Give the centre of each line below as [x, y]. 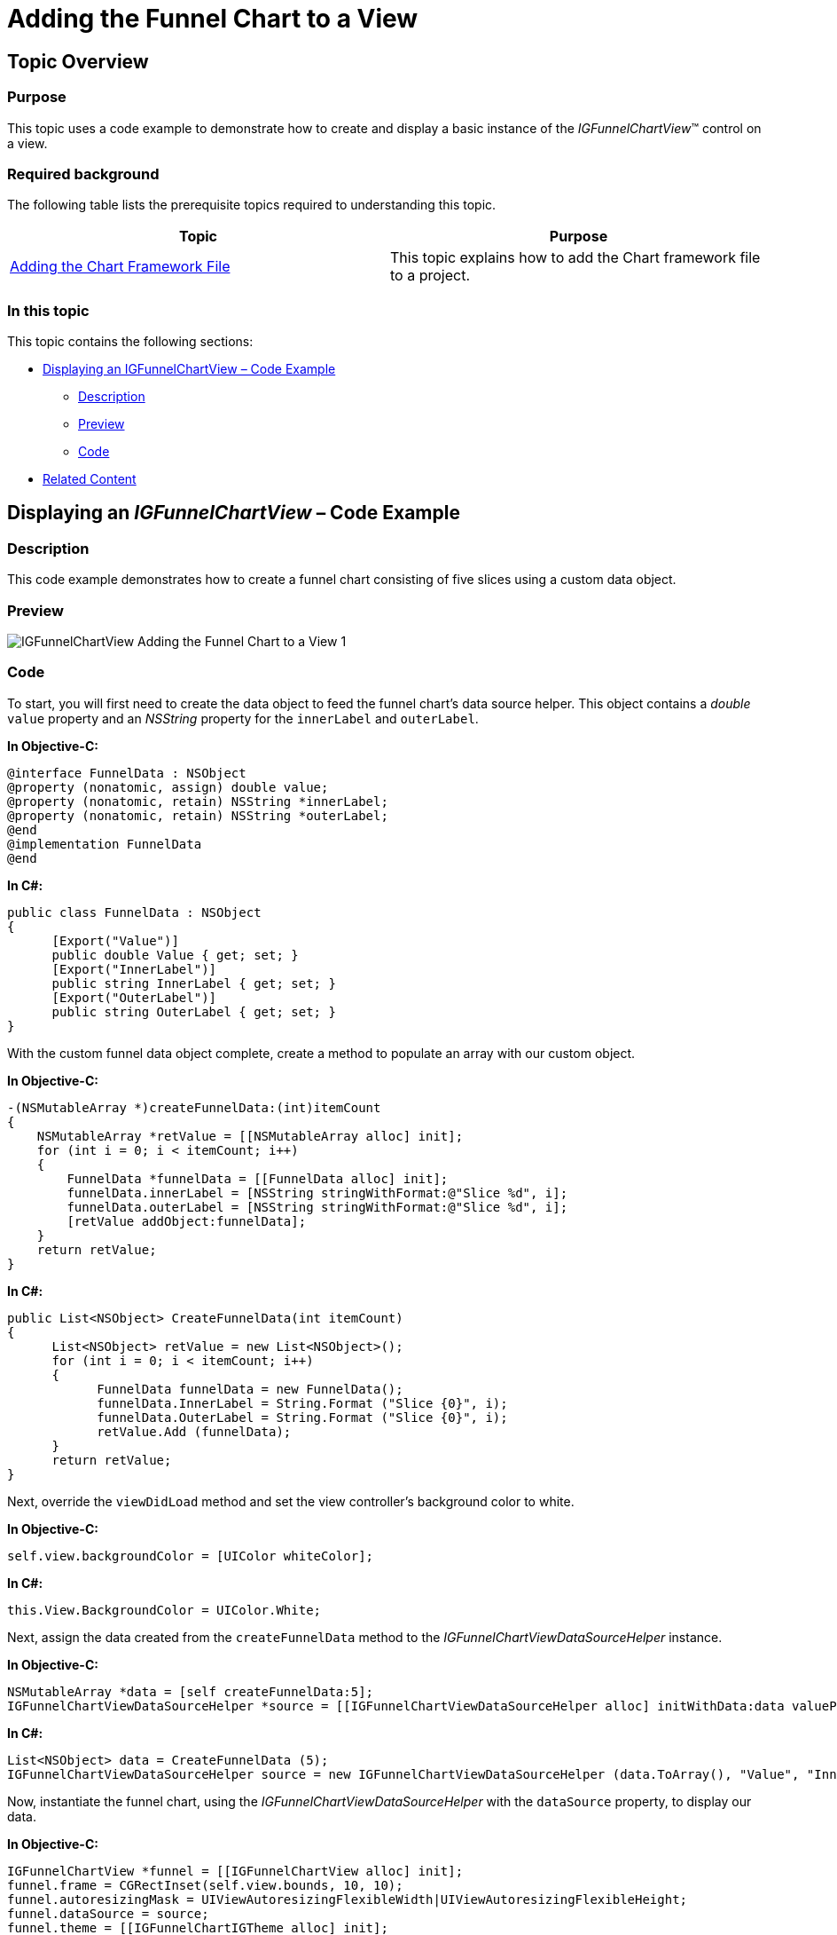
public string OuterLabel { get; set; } [194, 1011]
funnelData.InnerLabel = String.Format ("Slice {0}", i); [302, 1403]
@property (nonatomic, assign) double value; [168, 787]
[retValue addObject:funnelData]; [187, 1221]
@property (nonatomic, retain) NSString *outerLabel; [198, 815]
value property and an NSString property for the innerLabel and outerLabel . [243, 718]
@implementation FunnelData [105, 844]
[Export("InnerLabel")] [134, 969]
